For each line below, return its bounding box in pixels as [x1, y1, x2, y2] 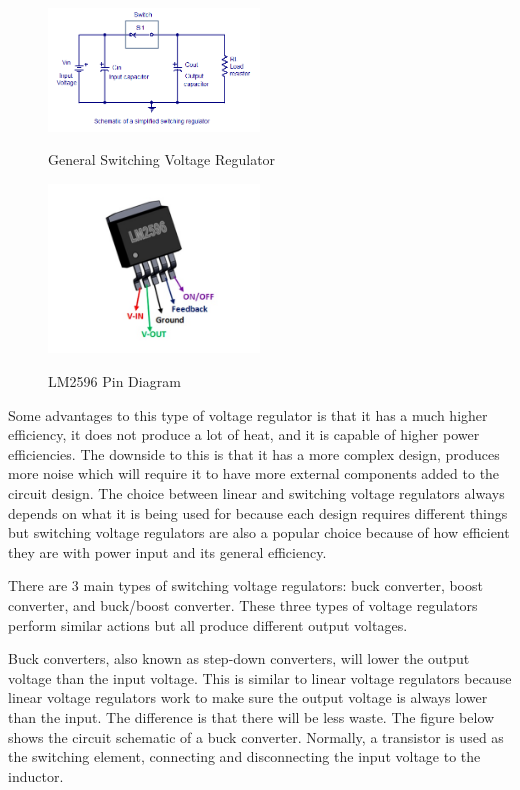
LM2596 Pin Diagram [48, 371, 181, 392]
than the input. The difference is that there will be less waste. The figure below [8, 706, 495, 727]
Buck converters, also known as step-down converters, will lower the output [8, 648, 470, 669]
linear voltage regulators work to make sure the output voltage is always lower [8, 687, 488, 708]
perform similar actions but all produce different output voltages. [8, 614, 408, 635]
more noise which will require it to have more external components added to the [8, 463, 500, 484]
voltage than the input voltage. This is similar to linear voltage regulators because [8, 667, 512, 688]
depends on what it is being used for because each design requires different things [8, 502, 508, 523]
